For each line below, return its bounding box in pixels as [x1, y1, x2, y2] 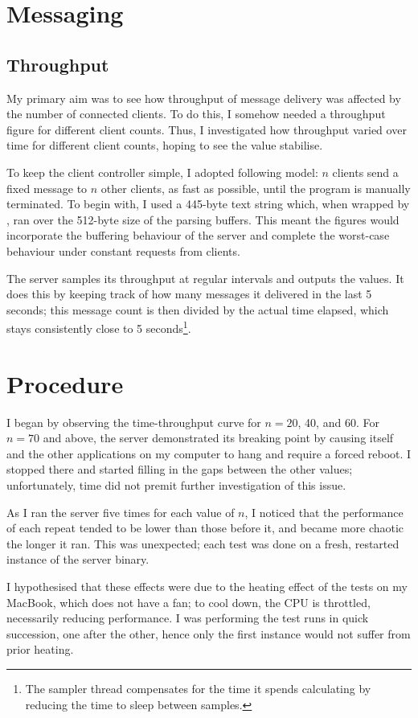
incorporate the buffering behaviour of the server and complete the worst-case [6, 227, 390, 244]
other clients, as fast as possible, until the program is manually [100, 179, 411, 196]
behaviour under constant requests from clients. [6, 242, 240, 259]
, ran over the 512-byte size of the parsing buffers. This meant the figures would [6, 211, 400, 228]
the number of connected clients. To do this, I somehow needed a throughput [6, 105, 386, 122]
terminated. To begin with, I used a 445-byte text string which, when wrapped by [6, 195, 410, 212]
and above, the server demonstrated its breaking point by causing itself [43, 429, 394, 446]
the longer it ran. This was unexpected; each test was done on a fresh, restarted [6, 535, 400, 552]
